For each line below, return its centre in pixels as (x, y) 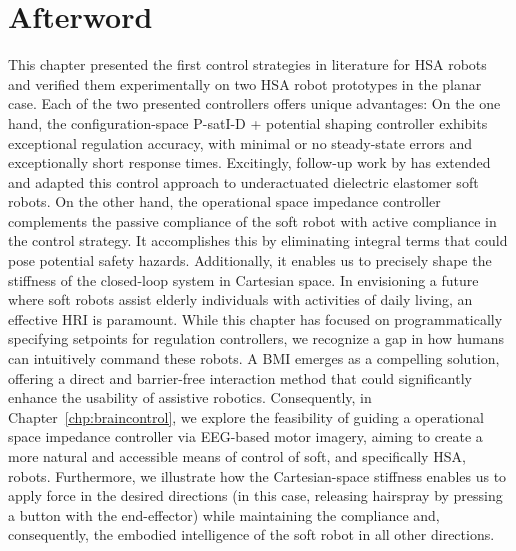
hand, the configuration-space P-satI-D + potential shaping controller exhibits (248, 122)
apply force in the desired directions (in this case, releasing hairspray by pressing (255, 495)
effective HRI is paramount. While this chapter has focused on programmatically (255, 318)
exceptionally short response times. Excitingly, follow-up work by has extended (249, 162)
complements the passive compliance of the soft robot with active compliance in (252, 220)
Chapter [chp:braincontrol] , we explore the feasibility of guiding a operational (246, 416)
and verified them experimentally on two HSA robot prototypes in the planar (245, 83)
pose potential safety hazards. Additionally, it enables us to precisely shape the (250, 260)
